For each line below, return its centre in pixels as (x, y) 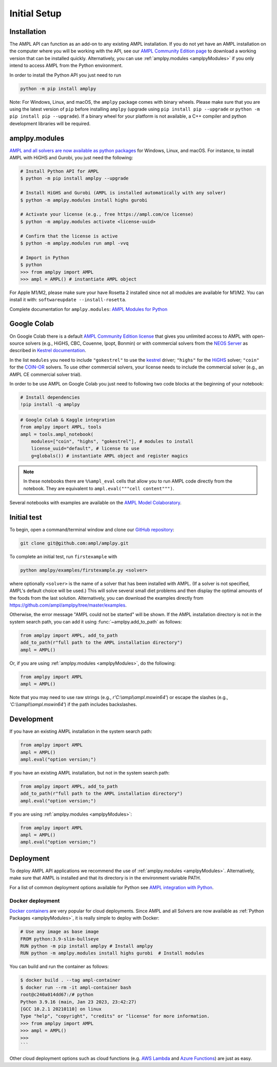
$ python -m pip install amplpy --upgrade (74, 178)
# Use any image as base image (60, 932)
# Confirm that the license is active (69, 236)
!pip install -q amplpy (50, 404)
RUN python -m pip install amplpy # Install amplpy (87, 946)
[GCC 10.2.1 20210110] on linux (61, 1009)
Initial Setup (35, 13)
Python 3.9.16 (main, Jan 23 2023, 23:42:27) (78, 1002)
